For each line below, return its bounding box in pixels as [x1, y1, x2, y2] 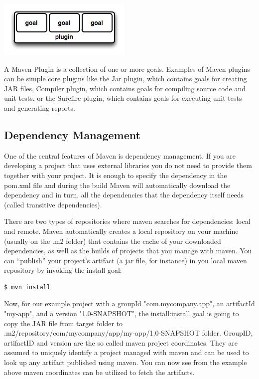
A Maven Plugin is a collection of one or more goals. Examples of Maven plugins [4, 63, 250, 74]
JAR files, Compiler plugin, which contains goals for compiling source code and [4, 83, 246, 93]
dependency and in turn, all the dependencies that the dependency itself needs [4, 189, 244, 200]
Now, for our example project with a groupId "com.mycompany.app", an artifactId [4, 298, 255, 309]
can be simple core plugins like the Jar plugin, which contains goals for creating [4, 73, 247, 84]
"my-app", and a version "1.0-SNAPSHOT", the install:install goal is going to [4, 308, 239, 319]
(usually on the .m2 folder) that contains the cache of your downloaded [4, 235, 221, 246]
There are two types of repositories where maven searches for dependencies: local [4, 216, 251, 226]
